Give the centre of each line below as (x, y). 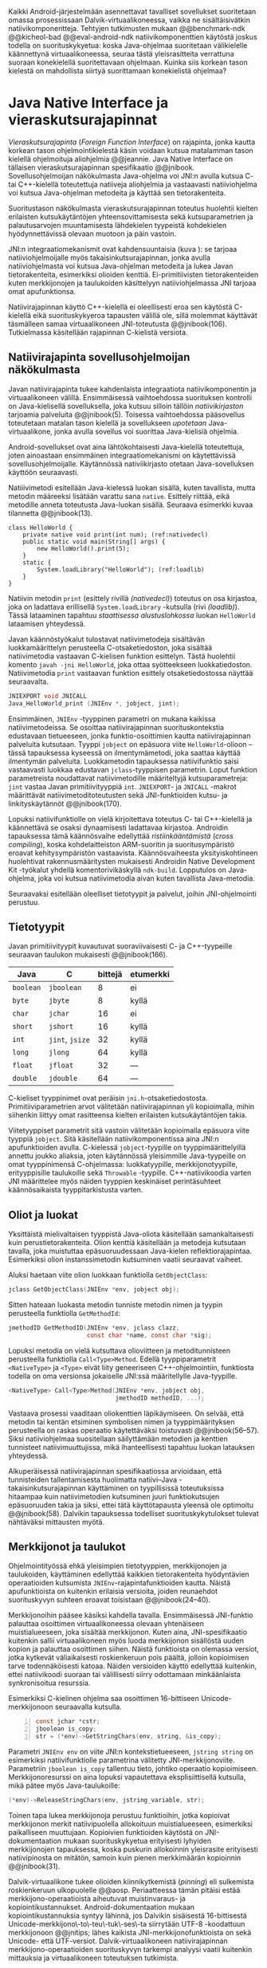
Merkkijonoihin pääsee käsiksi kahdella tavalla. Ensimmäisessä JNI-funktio (131, 1615)
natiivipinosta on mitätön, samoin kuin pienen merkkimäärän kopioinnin (125, 1857)
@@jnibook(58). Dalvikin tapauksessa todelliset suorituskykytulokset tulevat (133, 1513)
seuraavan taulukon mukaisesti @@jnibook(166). (88, 955)
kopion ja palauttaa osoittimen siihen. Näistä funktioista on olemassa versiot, (133, 1649)
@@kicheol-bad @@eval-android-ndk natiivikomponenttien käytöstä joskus (133, 37)
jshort (61, 1027)
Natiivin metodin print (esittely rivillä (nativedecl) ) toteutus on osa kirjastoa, (133, 598)
